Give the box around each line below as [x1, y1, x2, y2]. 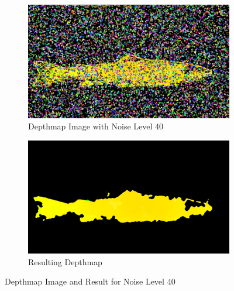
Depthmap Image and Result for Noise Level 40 [5, 275, 175, 287]
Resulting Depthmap [28, 255, 102, 268]
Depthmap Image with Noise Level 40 [28, 120, 164, 132]
